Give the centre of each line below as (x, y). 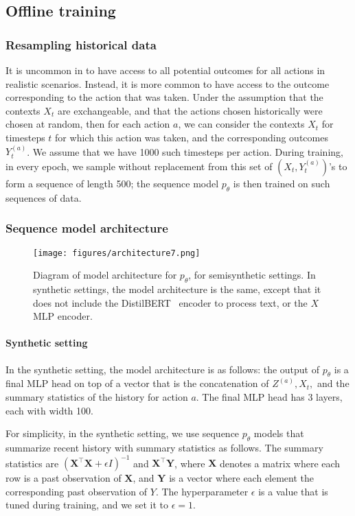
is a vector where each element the (242, 478)
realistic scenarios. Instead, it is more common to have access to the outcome (168, 83)
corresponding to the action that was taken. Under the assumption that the (164, 97)
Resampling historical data (81, 44)
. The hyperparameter (202, 491)
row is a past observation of (64, 478)
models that (279, 433)
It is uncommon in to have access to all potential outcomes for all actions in (165, 70)
